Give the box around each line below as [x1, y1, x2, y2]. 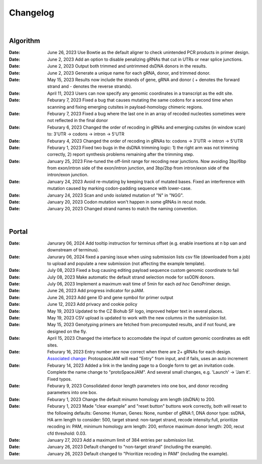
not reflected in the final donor [47, 117, 108, 123]
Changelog [9, 7, 54, 18]
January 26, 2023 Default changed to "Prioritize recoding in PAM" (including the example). [47, 450, 229, 456]
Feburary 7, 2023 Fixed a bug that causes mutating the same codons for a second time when [47, 97, 233, 103]
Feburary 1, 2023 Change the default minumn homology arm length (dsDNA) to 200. [47, 396, 215, 402]
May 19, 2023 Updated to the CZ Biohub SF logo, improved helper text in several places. [47, 308, 224, 314]
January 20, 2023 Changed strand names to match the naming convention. [47, 206, 197, 212]
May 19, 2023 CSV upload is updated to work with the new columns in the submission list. [47, 315, 227, 321]
